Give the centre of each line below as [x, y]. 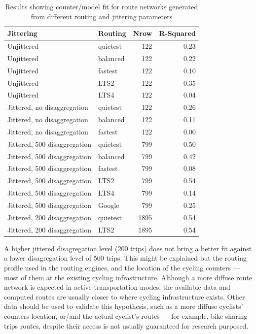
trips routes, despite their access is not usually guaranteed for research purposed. [126, 325]
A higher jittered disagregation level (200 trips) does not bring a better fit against [128, 248]
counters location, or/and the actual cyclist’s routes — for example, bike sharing [126, 316]
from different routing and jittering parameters [102, 16]
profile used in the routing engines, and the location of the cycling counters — [122, 267]
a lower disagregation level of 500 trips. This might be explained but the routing [125, 258]
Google [109, 205]
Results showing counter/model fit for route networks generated [102, 6]
